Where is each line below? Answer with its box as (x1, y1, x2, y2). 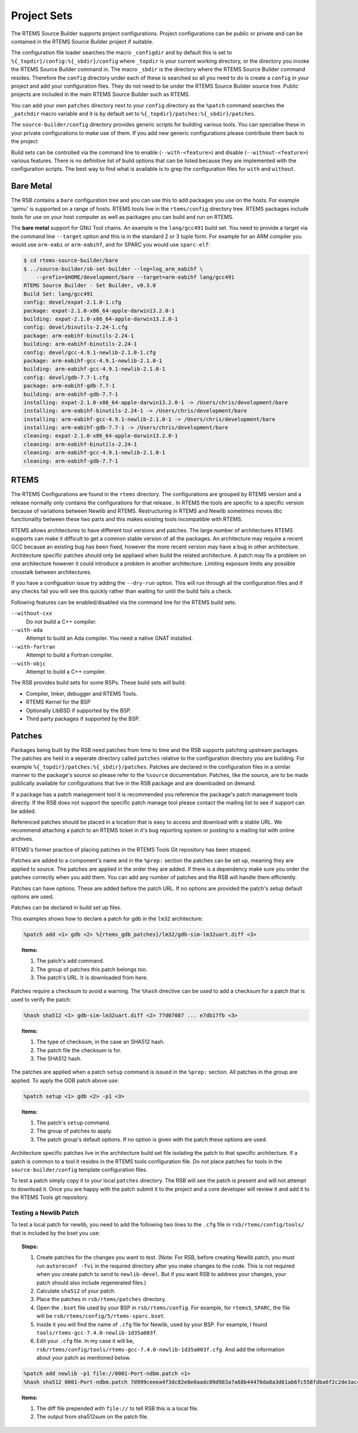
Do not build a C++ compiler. (26, 618, 97, 625)
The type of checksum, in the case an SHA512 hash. (36, 1038, 165, 1046)
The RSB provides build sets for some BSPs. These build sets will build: (11, 679, 186, 686)
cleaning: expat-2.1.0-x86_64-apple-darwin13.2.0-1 (23, 433, 178, 439)
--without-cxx (11, 610, 53, 617)
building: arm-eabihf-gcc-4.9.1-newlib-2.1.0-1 (23, 366, 165, 372)
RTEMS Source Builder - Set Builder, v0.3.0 (23, 282, 156, 289)
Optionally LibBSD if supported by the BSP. (26, 707, 132, 714)
